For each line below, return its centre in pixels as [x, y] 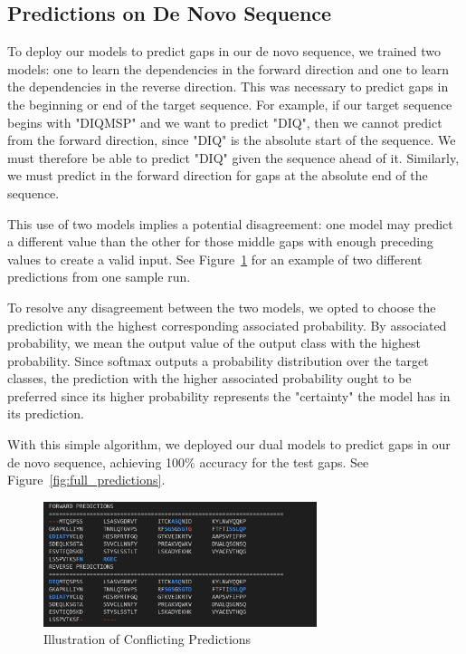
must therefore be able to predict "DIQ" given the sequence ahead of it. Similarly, [233, 157]
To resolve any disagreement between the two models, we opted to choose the [222, 307]
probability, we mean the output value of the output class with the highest [214, 343]
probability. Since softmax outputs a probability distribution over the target [218, 360]
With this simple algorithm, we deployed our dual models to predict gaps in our [229, 444]
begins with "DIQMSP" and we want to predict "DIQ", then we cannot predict [225, 122]
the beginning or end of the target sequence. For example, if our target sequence [230, 104]
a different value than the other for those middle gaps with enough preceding [220, 241]
